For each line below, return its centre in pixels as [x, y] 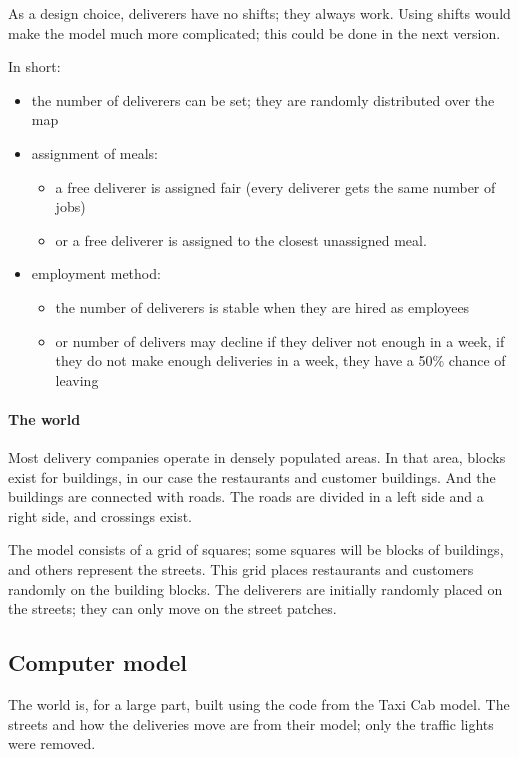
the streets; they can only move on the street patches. [172, 608]
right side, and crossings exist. [100, 515]
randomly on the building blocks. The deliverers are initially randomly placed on [255, 588]
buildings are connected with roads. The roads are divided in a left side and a [246, 496]
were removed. [52, 743]
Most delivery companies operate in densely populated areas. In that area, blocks [257, 457]
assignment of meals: [95, 152]
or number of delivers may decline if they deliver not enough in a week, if [280, 340]
